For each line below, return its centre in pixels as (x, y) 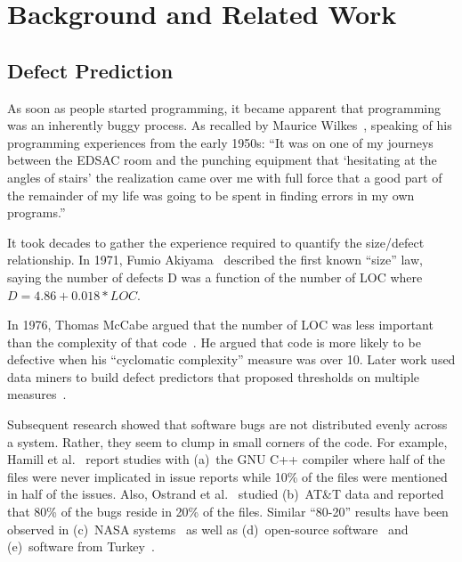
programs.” (36, 212)
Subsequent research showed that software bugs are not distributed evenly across (227, 424)
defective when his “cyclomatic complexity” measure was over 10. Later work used (231, 359)
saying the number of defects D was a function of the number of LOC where (215, 277)
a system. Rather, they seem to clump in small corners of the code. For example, (227, 441)
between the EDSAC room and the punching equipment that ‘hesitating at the (222, 160)
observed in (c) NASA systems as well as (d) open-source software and (208, 529)
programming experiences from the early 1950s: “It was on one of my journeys (220, 142)
